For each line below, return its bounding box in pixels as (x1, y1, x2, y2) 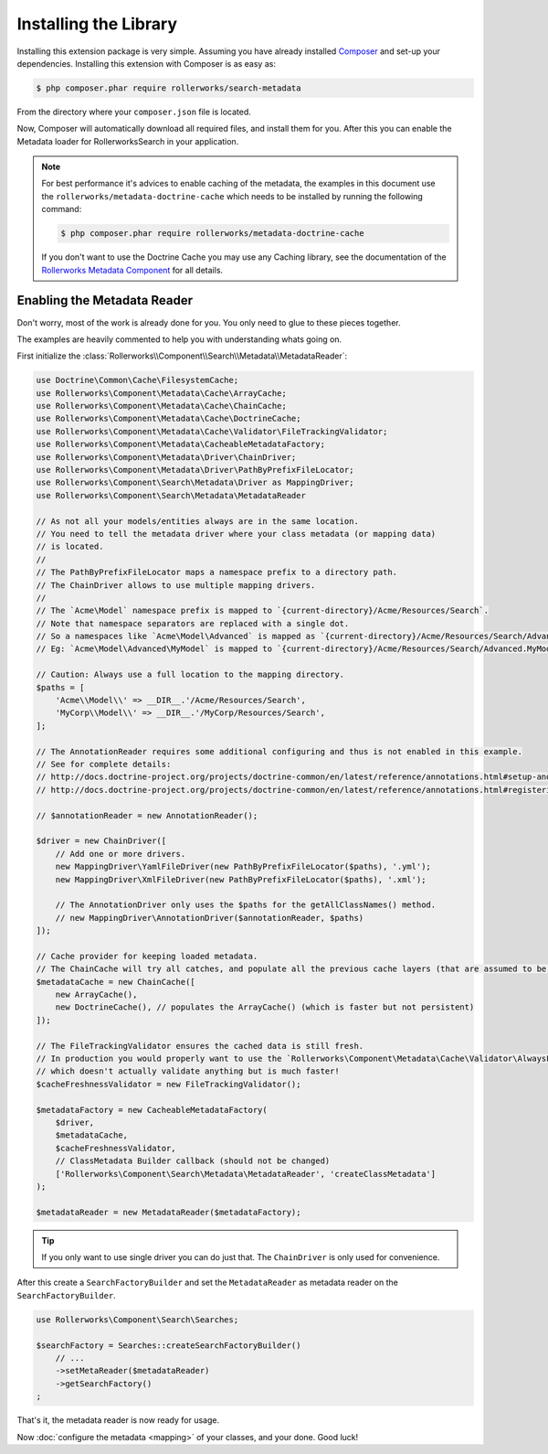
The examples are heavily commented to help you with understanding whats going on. (16, 334, 342, 345)
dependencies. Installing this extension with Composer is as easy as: (16, 58, 276, 69)
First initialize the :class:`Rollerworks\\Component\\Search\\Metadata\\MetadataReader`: (16, 350, 347, 361)
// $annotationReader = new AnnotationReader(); (36, 810, 258, 820)
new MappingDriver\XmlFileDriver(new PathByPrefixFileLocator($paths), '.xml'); (55, 874, 427, 884)
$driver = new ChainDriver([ (36, 836, 167, 846)
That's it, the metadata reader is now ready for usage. (16, 1415, 219, 1426)
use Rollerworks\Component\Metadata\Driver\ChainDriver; (36, 452, 297, 462)
